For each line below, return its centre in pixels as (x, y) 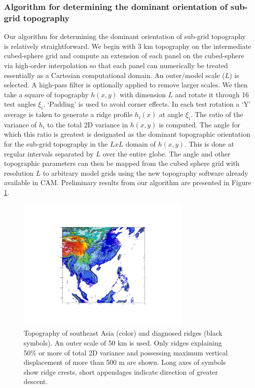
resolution (19, 173)
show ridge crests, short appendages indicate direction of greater (121, 371)
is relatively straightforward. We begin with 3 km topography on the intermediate (128, 46)
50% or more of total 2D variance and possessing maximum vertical (126, 352)
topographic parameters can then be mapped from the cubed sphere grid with (122, 163)
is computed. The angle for (200, 124)
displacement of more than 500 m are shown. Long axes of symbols (125, 362)
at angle (171, 114)
